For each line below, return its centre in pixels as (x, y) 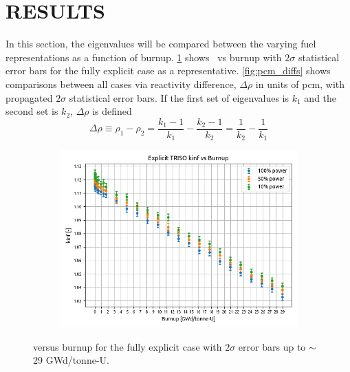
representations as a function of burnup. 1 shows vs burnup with (144, 57)
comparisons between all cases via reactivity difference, (121, 84)
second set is (32, 111)
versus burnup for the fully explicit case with (128, 346)
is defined (112, 111)
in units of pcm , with (300, 84)
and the (320, 97)
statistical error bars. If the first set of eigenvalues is (179, 97)
